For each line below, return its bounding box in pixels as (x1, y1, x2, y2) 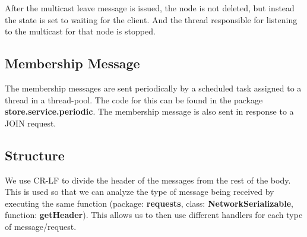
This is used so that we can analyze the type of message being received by (5, 185, 274, 198)
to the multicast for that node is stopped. (5, 25, 156, 37)
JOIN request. (5, 116, 56, 129)
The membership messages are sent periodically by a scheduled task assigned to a (5, 81, 302, 94)
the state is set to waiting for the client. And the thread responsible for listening (5, 13, 297, 26)
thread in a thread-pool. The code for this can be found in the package (5, 93, 263, 106)
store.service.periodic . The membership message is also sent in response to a (5, 105, 294, 118)
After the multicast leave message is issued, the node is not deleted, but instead (5, 2, 295, 14)
